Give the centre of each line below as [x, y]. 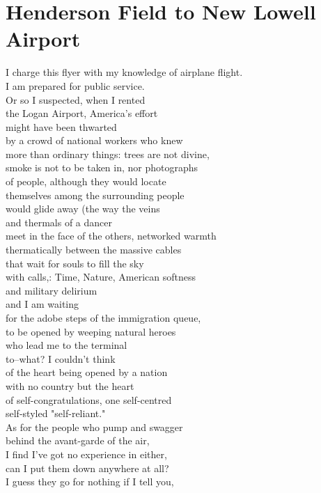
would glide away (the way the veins [83, 209]
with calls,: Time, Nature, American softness [101, 277]
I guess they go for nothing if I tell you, [90, 482]
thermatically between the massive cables [94, 250]
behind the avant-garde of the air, [78, 440]
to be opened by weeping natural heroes [91, 331]
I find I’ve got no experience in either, [86, 454]
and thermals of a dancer [59, 222]
